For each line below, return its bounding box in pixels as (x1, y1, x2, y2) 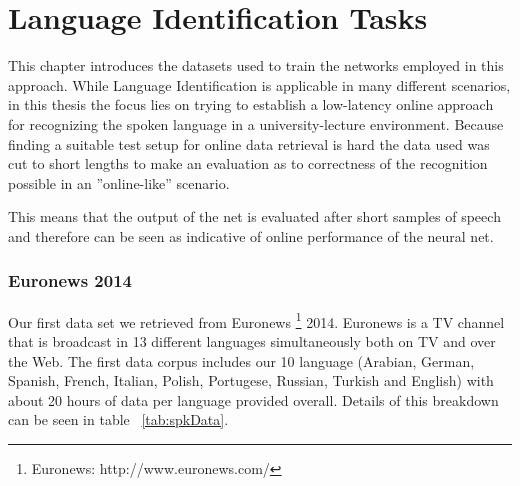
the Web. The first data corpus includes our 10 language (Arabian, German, (8, 350, 475, 371)
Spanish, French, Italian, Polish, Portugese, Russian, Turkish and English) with (8, 370, 494, 391)
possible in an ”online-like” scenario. (8, 172, 230, 193)
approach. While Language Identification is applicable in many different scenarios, (8, 74, 511, 95)
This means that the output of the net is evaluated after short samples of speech (8, 206, 501, 227)
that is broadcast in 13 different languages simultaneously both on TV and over (8, 330, 496, 351)
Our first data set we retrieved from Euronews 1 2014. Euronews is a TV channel (8, 308, 505, 332)
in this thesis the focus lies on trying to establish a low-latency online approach (8, 94, 494, 115)
